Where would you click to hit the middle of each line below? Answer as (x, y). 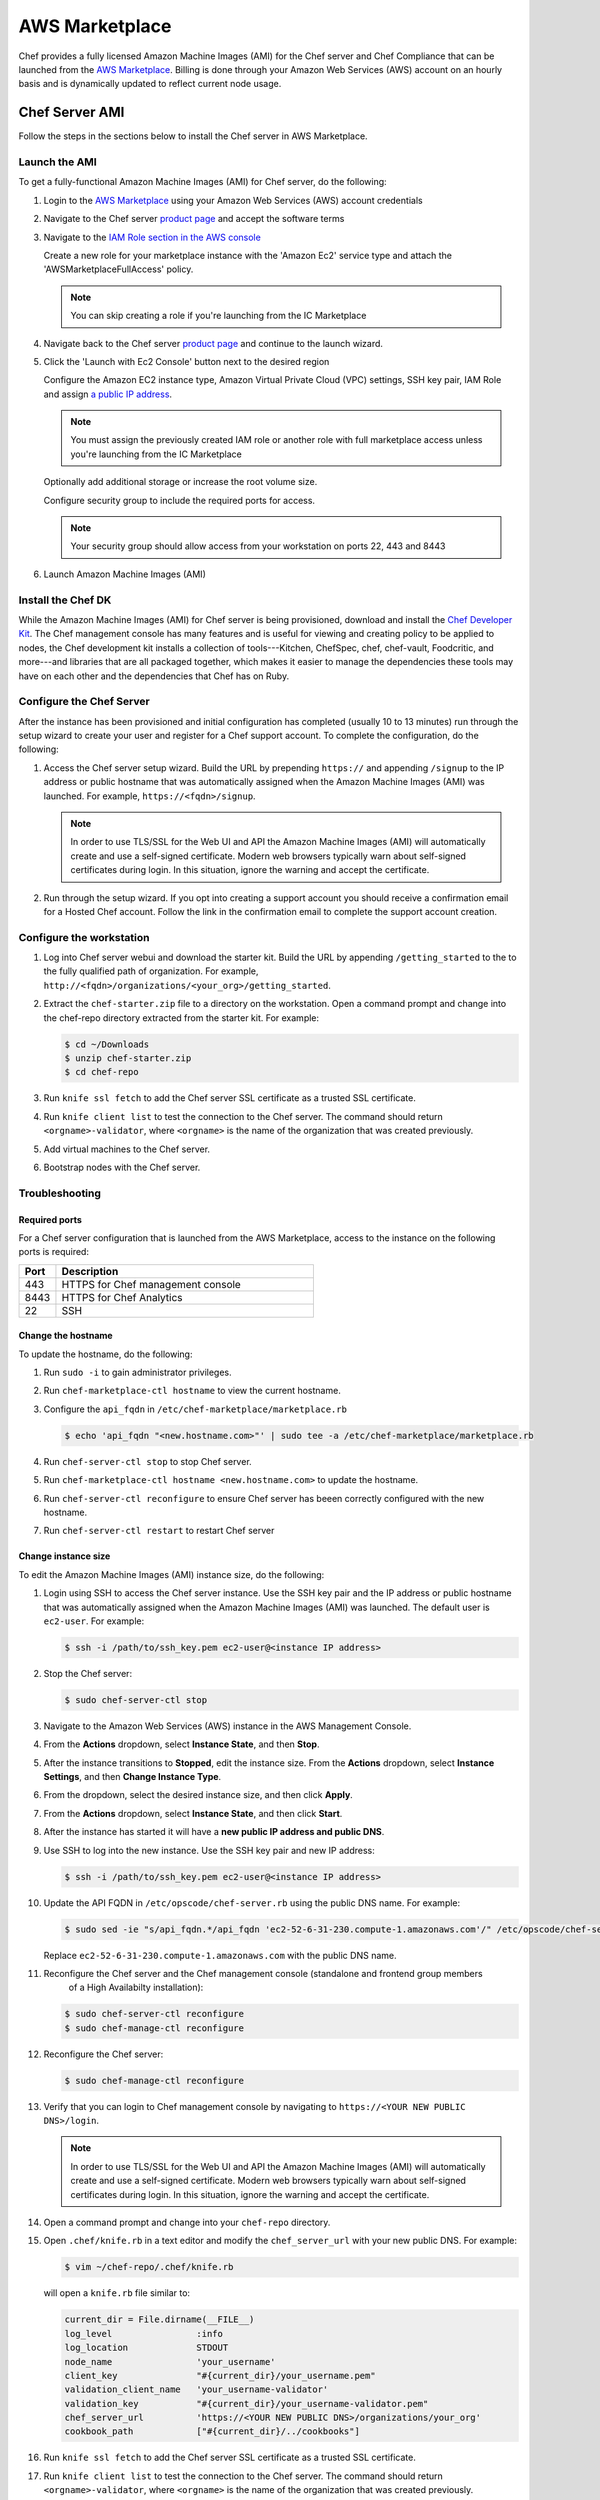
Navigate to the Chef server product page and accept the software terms (194, 219)
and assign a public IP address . (108, 394)
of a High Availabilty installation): (136, 1987)
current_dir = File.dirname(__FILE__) (159, 2319)
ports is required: (54, 1252)
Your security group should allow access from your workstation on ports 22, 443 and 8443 (258, 546)
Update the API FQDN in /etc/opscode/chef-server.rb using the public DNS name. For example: (252, 1902)
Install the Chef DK (65, 600)
